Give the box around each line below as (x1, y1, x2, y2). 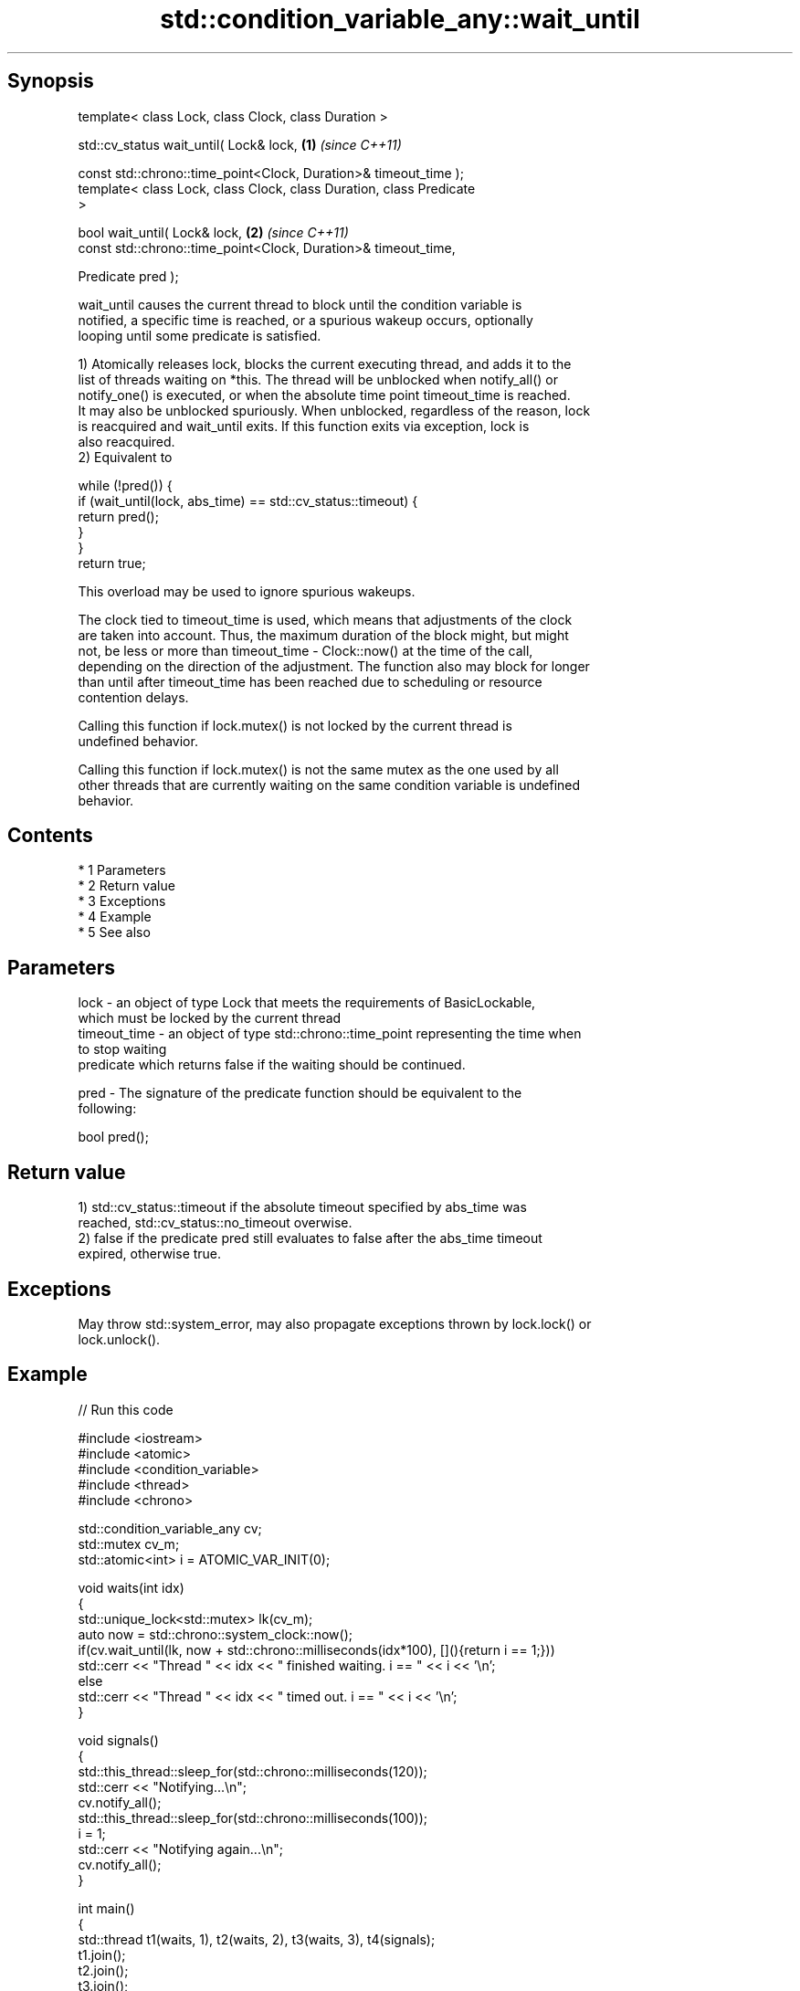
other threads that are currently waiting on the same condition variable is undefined (78, 776, 581, 793)
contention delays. (78, 689, 189, 705)
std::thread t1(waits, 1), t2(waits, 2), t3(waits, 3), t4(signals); (78, 1931, 436, 1947)
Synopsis (7, 69, 94, 93)
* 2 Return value (78, 878, 175, 894)
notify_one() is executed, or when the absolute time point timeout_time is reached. (78, 386, 571, 403)
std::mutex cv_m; (78, 1535, 180, 1552)
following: (78, 1101, 137, 1117)
